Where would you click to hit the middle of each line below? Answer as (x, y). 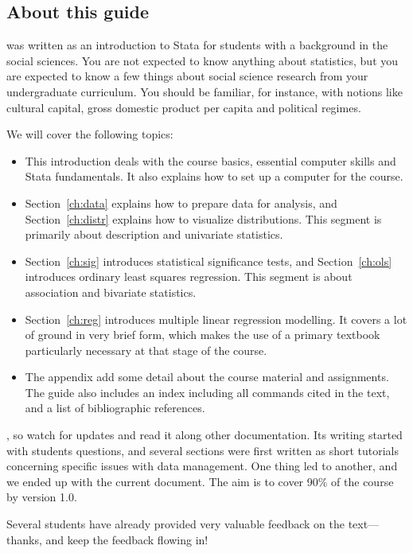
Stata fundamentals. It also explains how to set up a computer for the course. (214, 176)
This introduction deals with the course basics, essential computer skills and (210, 160)
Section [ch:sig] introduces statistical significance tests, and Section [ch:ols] (208, 261)
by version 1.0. (42, 497)
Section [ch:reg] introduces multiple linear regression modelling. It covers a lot (216, 319)
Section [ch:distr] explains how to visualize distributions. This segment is (203, 218)
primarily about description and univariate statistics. (154, 234)
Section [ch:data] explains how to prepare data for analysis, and (181, 203)
